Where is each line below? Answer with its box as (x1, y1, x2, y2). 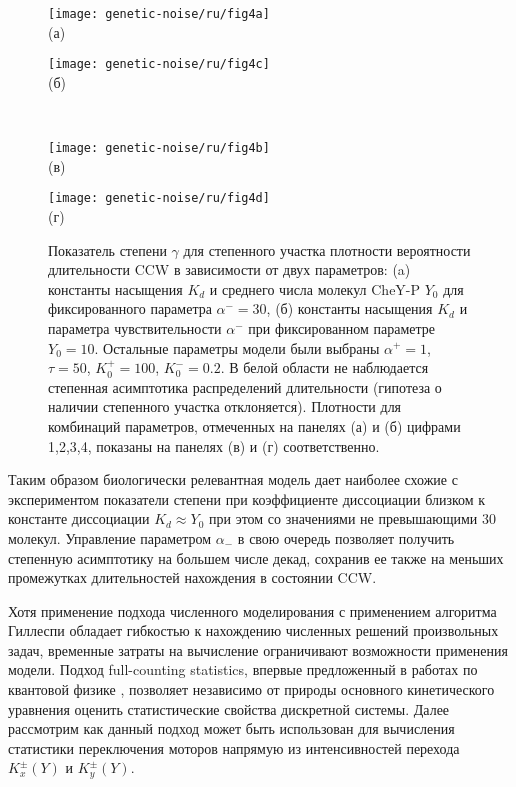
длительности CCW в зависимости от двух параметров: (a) (48, 259, 411, 280)
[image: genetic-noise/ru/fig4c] (48, 57, 270, 72)
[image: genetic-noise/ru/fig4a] (48, 7, 270, 21)
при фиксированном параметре (248, 317, 435, 338)
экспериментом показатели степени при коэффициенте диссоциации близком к (8, 488, 486, 509)
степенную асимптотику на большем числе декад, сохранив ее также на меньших (8, 547, 504, 568)
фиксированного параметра (48, 298, 212, 319)
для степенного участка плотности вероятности (183, 239, 471, 260)
